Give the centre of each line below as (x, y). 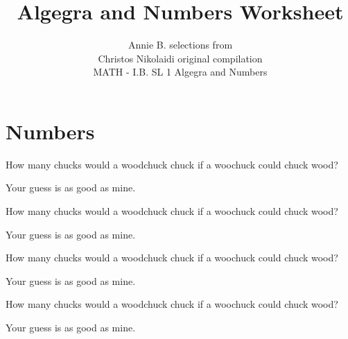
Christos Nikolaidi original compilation (180, 58)
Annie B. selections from (180, 45)
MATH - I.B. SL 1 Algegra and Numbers (180, 72)
